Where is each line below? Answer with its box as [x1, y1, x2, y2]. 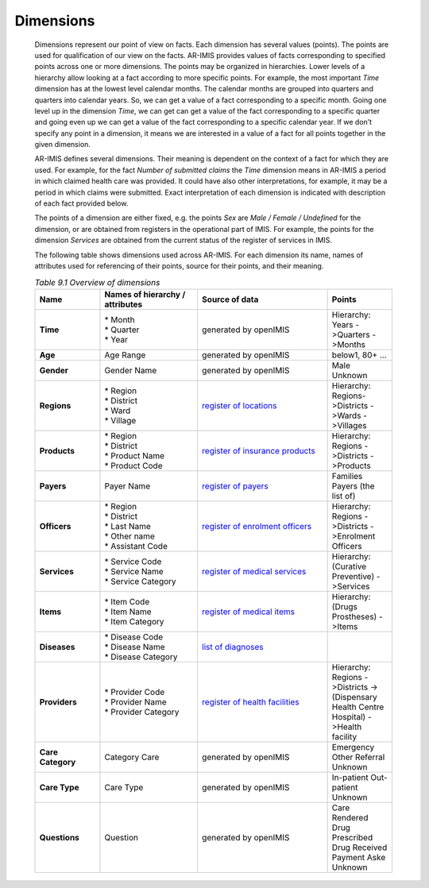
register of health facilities [201, 696, 300, 707]
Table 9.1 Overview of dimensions [34, 276, 160, 288]
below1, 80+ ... [331, 349, 387, 361]
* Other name [104, 531, 155, 542]
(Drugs [331, 600, 357, 612]
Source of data [201, 294, 259, 305]
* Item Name [104, 606, 152, 617]
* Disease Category [104, 651, 178, 662]
